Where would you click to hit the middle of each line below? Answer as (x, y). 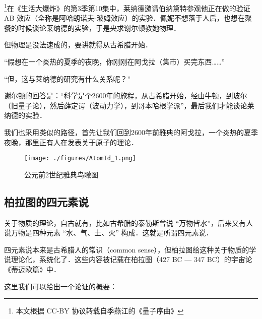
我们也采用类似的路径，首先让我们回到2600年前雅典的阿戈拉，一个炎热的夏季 (131, 132)
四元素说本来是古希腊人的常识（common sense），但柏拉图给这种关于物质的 (127, 249)
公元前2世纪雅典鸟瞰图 (61, 174)
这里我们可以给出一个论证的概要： (60, 286)
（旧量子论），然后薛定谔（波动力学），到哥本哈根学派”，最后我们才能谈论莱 (129, 105)
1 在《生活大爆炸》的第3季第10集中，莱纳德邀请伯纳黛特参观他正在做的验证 (127, 7)
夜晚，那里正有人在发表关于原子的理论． (71, 142)
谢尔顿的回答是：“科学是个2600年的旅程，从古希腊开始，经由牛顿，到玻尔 (126, 95)
